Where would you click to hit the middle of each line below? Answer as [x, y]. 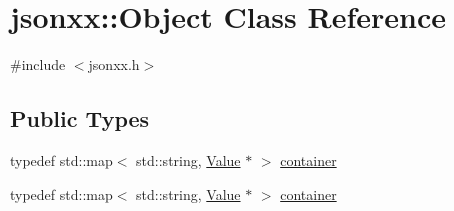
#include [38, 64]
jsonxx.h [114, 64]
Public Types [80, 118]
